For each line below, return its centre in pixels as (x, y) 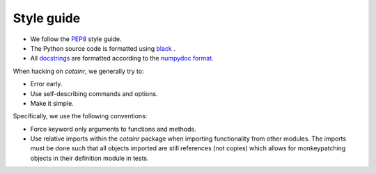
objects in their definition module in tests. (89, 158)
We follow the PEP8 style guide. (76, 39)
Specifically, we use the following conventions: (80, 116)
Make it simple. (52, 103)
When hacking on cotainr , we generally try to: (78, 71)
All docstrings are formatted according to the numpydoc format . (122, 58)
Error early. (46, 84)
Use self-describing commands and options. (94, 93)
